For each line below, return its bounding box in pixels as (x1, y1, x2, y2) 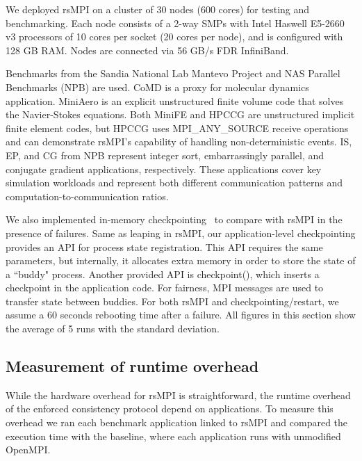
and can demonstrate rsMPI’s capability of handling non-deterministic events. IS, (6, 134, 352, 149)
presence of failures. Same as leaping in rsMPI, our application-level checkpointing (6, 225, 356, 240)
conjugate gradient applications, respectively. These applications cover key (6, 161, 322, 176)
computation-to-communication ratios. (6, 188, 169, 203)
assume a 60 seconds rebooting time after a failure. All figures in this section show (6, 307, 356, 322)
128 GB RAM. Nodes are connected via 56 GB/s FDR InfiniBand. (6, 42, 289, 57)
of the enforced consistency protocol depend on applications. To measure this (6, 401, 334, 416)
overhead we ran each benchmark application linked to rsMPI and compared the (6, 415, 348, 430)
